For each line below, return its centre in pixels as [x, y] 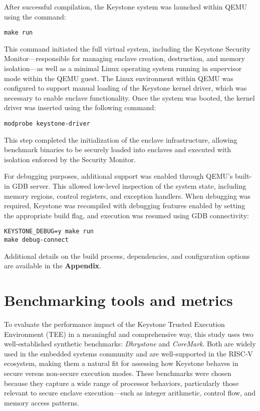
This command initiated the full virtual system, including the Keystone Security [127, 48]
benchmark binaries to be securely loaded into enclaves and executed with [117, 149]
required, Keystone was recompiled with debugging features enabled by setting [125, 205]
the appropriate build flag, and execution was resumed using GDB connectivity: [126, 215]
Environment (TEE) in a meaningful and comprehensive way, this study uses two [129, 334]
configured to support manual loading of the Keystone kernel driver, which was [125, 88]
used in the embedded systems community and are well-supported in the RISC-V [128, 353]
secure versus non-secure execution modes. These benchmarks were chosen [118, 373]
